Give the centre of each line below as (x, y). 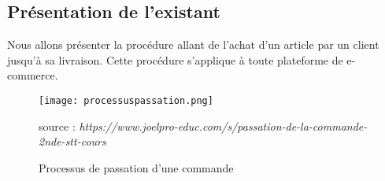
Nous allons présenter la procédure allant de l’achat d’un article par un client (193, 44)
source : (57, 126)
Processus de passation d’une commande (136, 167)
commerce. (33, 75)
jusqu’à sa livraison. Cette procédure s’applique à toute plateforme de (175, 59)
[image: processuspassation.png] (126, 100)
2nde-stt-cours (72, 141)
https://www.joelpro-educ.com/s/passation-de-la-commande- (223, 126)
